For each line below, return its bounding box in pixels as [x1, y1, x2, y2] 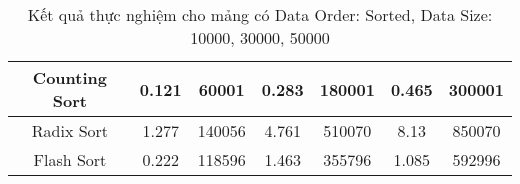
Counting [32, 66, 107, 89]
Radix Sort [31, 119, 109, 142]
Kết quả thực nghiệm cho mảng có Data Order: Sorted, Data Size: [27, 3, 493, 26]
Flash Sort [33, 148, 107, 171]
